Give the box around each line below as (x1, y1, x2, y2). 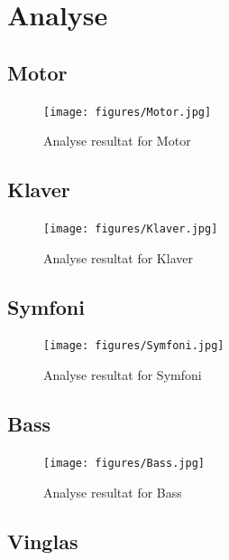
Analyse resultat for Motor (43, 131, 191, 150)
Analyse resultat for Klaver (43, 248, 193, 267)
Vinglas (7, 527, 78, 555)
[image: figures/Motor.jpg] (43, 105, 212, 119)
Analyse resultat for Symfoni (43, 365, 202, 384)
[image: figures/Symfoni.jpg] (43, 339, 224, 353)
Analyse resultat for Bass (43, 482, 182, 501)
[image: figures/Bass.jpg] (43, 456, 205, 470)
